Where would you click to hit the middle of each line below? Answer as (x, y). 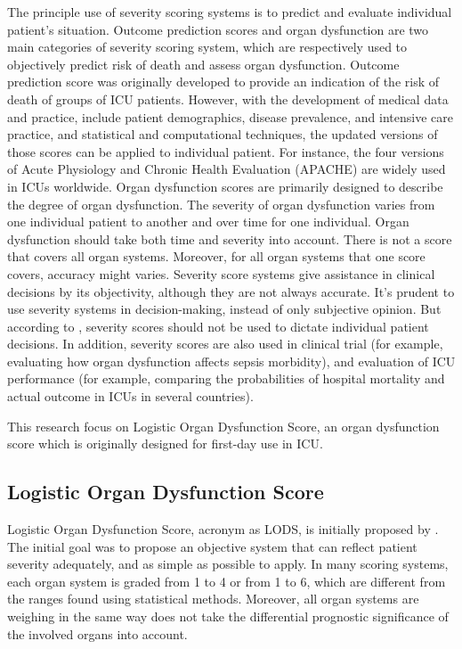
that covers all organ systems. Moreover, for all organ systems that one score (216, 256)
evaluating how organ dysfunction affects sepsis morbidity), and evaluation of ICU (231, 361)
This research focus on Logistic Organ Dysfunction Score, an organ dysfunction (223, 426)
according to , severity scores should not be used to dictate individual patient (218, 326)
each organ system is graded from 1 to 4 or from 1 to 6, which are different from (227, 581)
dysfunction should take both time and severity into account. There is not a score (230, 238)
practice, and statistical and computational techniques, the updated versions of (223, 134)
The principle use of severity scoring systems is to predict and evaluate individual (230, 12)
